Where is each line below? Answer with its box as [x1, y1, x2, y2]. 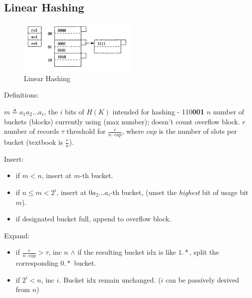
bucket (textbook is [4, 137, 63, 147]
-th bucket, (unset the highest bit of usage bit [110, 187, 249, 198]
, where [122, 126, 144, 136]
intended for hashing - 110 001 [112, 106, 205, 116]
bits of [65, 106, 84, 116]
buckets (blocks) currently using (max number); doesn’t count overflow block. [4, 116, 240, 126]
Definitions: [4, 90, 39, 100]
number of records [4, 126, 59, 136]
